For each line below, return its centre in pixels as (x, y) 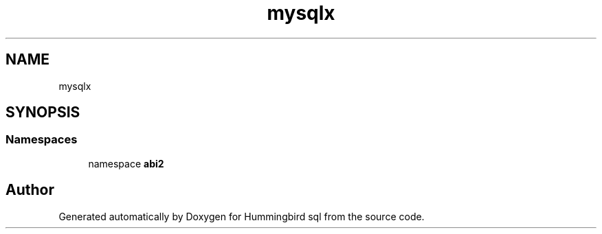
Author (30, 190)
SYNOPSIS (43, 113)
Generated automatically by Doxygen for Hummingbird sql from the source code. (242, 216)
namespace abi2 (126, 163)
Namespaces (42, 140)
